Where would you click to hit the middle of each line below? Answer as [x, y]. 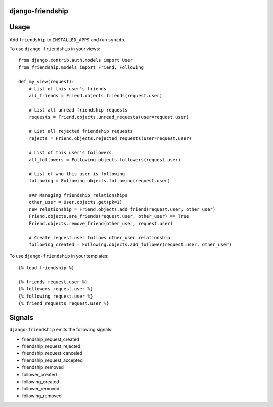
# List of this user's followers [70, 153]
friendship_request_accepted [52, 360]
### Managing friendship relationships [78, 195]
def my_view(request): [47, 82]
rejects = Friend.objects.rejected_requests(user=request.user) [110, 138]
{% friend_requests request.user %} [64, 303]
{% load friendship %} [47, 268]
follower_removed [41, 389]
